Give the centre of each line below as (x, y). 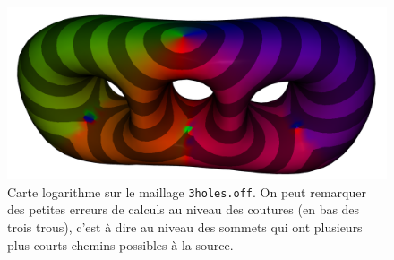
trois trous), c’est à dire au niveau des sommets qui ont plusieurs (185, 226)
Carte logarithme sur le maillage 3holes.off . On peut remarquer (187, 191)
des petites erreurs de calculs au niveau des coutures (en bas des (184, 209)
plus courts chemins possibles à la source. (120, 244)
